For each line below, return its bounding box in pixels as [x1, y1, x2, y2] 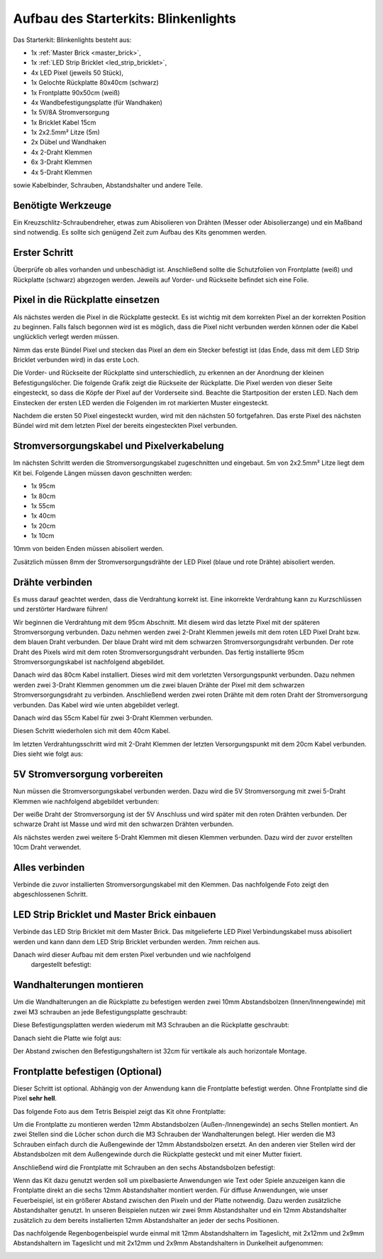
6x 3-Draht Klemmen [30, 158, 92, 166]
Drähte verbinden [13, 576, 93, 588]
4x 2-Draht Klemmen [30, 148, 92, 156]
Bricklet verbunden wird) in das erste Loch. [13, 355, 140, 364]
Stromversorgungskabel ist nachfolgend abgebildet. [13, 658, 165, 666]
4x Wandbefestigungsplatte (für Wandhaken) [30, 98, 163, 107]
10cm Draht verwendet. [13, 843, 82, 852]
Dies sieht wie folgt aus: [13, 750, 83, 759]
